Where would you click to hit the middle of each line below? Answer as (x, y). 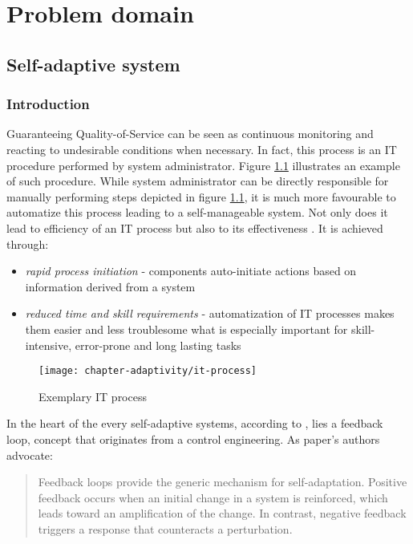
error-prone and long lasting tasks (158, 345)
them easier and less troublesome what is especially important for (186, 329)
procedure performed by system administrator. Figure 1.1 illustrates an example (203, 165)
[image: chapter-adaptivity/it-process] (148, 371)
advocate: (30, 455)
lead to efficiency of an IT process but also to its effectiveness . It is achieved (195, 227)
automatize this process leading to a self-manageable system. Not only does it (197, 212)
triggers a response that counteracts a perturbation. (165, 528)
